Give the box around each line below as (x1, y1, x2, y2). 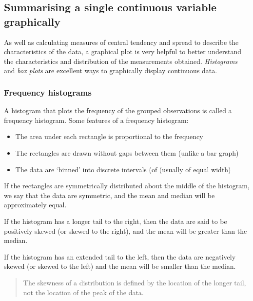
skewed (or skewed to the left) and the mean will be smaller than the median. (4, 261, 236, 271)
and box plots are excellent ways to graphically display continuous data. (4, 65, 217, 76)
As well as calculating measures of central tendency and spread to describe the (4, 37, 239, 47)
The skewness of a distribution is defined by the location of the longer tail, (23, 277, 246, 287)
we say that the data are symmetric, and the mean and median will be (4, 190, 215, 200)
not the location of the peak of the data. (23, 287, 144, 297)
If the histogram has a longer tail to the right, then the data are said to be (4, 216, 227, 226)
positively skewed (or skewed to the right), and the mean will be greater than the (4, 225, 247, 236)
